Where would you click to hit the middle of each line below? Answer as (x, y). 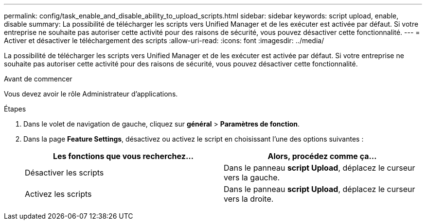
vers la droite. (249, 199)
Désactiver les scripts (64, 173)
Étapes (15, 109)
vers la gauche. (252, 177)
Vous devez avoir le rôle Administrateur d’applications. (91, 94)
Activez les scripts (58, 194)
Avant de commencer (38, 79)
